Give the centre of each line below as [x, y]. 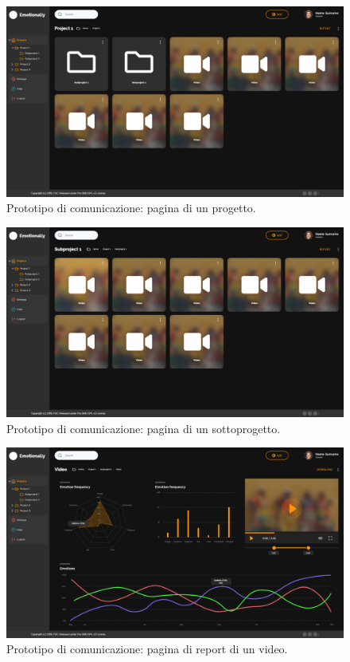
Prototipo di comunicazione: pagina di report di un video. [147, 649]
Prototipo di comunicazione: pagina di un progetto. [131, 208]
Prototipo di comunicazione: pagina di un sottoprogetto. [144, 428]
